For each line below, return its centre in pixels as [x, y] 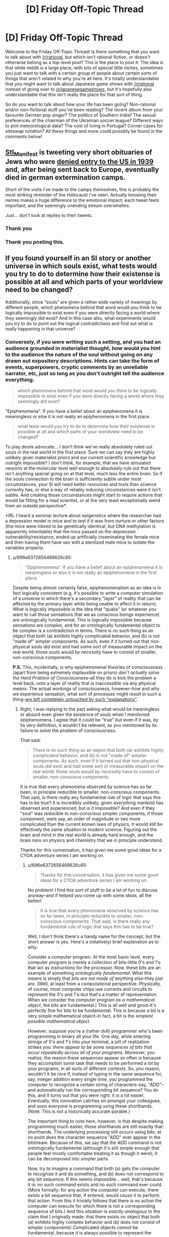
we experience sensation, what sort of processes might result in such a [87, 694]
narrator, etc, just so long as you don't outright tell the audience [85, 373]
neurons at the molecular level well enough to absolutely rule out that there [83, 468]
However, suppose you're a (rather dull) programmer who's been [95, 1031]
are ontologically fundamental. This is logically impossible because [82, 620]
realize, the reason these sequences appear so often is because [94, 1057]
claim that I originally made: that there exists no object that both [94, 1216]
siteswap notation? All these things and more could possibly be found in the [84, 131]
